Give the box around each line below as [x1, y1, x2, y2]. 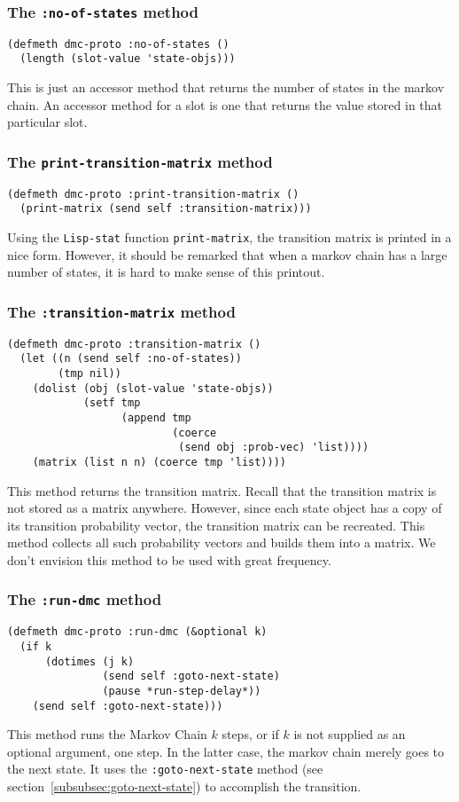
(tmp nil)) [58, 366, 121, 380]
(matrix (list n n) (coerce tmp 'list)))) [32, 455, 286, 468]
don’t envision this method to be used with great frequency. [7, 550, 331, 569]
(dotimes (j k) [44, 655, 135, 668]
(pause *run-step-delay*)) [102, 684, 261, 697]
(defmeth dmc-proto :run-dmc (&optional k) [7, 625, 268, 639]
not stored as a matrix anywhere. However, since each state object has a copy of [7, 499, 442, 517]
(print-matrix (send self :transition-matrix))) [19, 202, 312, 216]
